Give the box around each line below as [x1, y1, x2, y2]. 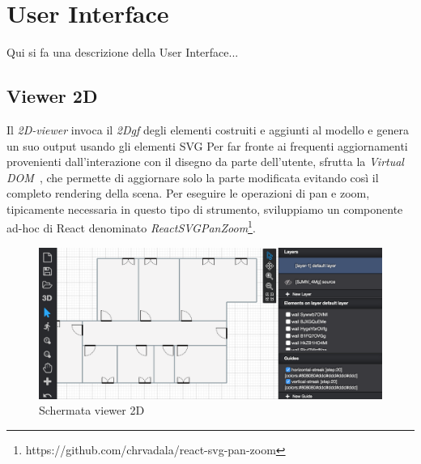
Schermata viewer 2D [39, 402, 145, 419]
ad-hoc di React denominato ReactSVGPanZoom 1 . [6, 217, 256, 236]
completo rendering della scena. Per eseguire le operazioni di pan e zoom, [6, 185, 370, 202]
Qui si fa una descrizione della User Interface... [6, 44, 239, 61]
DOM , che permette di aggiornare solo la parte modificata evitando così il [6, 168, 379, 185]
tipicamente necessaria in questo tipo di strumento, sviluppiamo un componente [6, 200, 403, 217]
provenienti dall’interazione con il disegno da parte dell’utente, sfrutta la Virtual [6, 153, 404, 170]
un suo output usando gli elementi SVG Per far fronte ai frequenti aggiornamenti [6, 137, 408, 154]
